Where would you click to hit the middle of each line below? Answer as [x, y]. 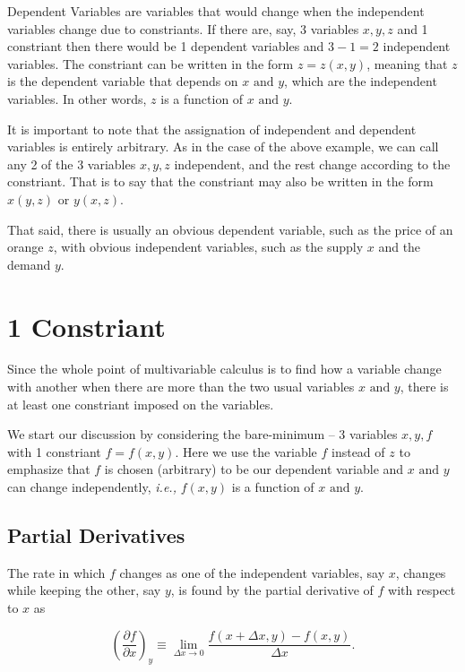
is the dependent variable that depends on [123, 81]
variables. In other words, [77, 98]
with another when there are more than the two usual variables [181, 387]
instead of [358, 451]
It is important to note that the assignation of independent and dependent [212, 129]
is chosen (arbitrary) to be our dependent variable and [254, 469]
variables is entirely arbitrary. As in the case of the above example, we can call [223, 146]
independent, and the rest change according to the [312, 164]
